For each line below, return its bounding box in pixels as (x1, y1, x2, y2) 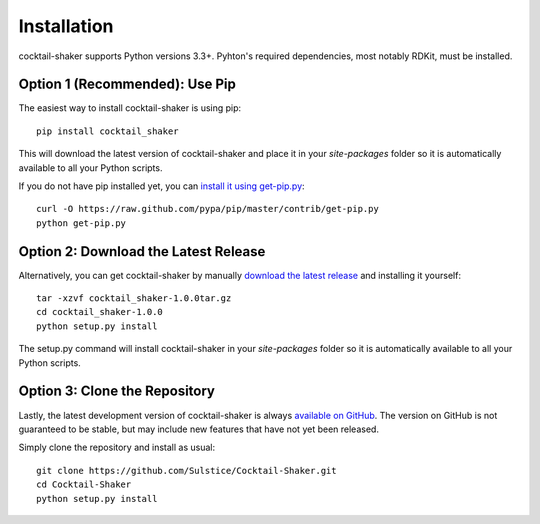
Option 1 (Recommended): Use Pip (18, 76, 237, 93)
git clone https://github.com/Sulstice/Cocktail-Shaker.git (36, 465, 337, 476)
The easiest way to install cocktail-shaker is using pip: (18, 102, 242, 114)
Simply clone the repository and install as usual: (18, 441, 216, 454)
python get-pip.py (36, 217, 127, 229)
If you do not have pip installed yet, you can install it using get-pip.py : (18, 180, 305, 192)
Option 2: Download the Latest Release (18, 243, 266, 260)
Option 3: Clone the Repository (18, 383, 215, 400)
